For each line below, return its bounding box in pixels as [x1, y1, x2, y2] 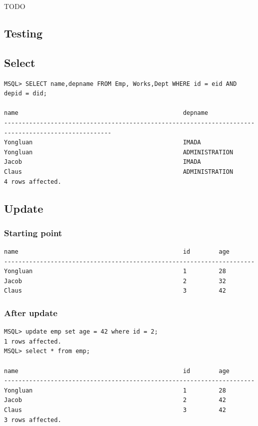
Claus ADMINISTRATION [4, 168, 233, 175]
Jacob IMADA [4, 158, 201, 166]
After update [4, 307, 57, 319]
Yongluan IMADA [4, 139, 201, 146]
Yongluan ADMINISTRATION [4, 148, 233, 156]
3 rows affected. [4, 416, 61, 424]
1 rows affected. [4, 338, 61, 345]
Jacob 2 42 [4, 397, 226, 404]
